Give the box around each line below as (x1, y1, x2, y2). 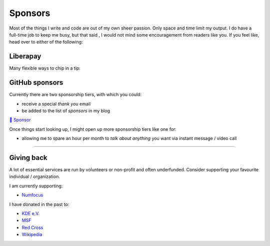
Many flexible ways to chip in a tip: (9, 65, 81, 71)
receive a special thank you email (21, 101, 91, 107)
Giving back (9, 153, 47, 162)
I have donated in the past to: (9, 201, 69, 207)
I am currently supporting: (9, 183, 63, 189)
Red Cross (21, 224, 43, 230)
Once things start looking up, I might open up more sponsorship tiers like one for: (9, 126, 177, 132)
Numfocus (21, 192, 43, 198)
